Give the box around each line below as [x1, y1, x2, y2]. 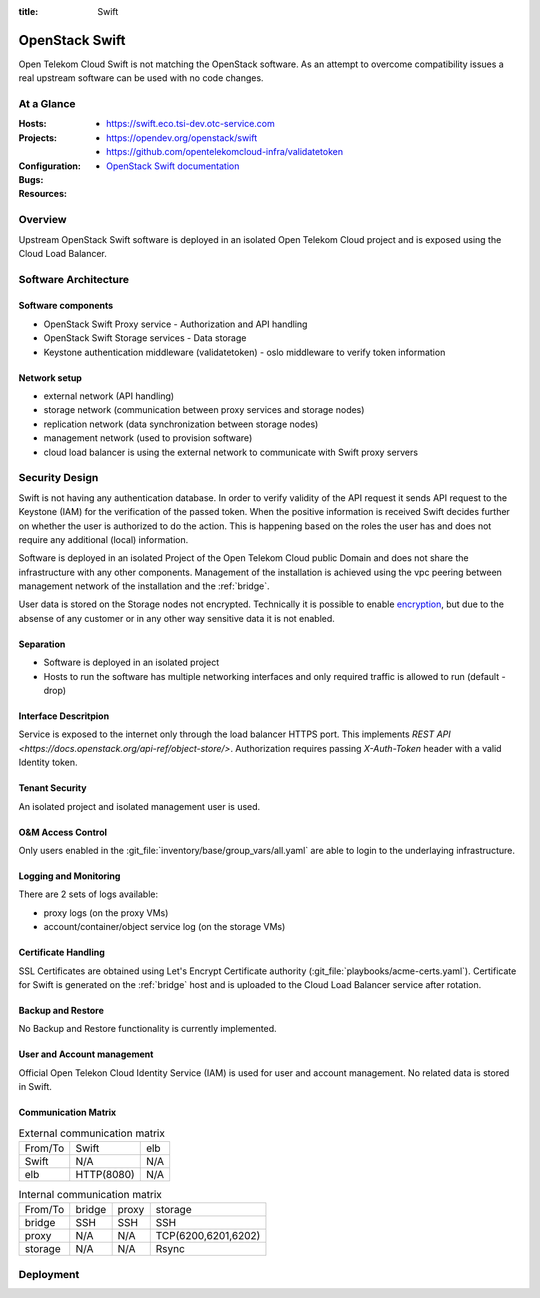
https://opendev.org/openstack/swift [106, 131, 258, 144]
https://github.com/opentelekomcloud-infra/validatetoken [106, 146, 344, 158]
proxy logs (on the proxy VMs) [43, 906, 169, 919]
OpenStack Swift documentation [106, 160, 240, 172]
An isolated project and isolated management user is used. [18, 800, 261, 812]
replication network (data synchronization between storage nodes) [43, 418, 319, 430]
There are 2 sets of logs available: [18, 888, 159, 900]
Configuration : [18, 160, 82, 172]
